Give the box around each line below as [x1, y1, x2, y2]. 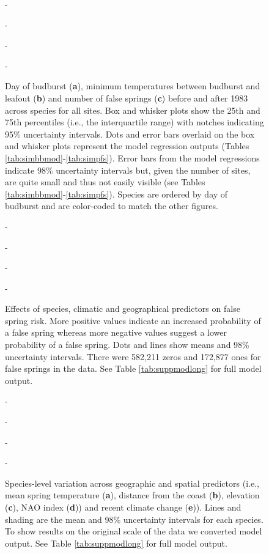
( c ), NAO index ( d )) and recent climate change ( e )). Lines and [5, 501, 241, 513]
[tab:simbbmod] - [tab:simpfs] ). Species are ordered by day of [5, 187, 228, 200]
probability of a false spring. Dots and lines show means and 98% [5, 338, 249, 351]
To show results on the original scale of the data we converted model [5, 525, 262, 537]
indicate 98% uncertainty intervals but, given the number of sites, [5, 163, 251, 176]
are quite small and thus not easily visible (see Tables [5, 175, 205, 188]
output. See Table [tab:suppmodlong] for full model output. [5, 536, 227, 549]
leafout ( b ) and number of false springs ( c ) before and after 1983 [5, 91, 248, 104]
